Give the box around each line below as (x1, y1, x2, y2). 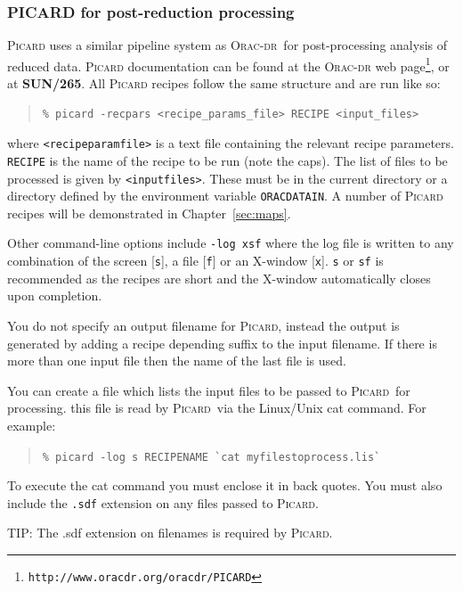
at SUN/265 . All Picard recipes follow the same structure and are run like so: (7, 74, 441, 93)
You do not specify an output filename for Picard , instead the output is (7, 316, 400, 334)
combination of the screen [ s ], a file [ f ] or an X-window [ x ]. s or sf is (7, 251, 384, 270)
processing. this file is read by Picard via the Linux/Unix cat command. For (7, 398, 426, 417)
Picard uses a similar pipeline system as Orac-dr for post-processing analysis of (7, 36, 447, 54)
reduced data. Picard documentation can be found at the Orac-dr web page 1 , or (7, 53, 450, 75)
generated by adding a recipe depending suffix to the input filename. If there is (7, 333, 437, 352)
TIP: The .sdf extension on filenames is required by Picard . (7, 523, 333, 542)
